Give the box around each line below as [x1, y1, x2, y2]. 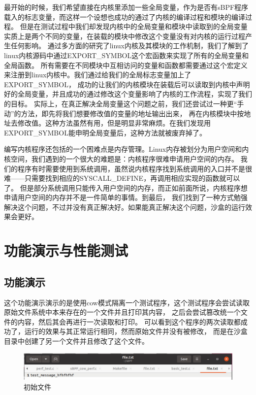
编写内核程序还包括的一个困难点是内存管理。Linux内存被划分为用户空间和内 [4, 144, 249, 154]
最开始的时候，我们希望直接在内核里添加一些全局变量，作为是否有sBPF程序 [4, 2, 249, 12]
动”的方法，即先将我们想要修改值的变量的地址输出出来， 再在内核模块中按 [4, 108, 244, 118]
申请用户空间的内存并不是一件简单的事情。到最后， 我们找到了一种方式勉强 [4, 192, 248, 202]
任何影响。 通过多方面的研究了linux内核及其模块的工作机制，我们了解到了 [10, 40, 249, 51]
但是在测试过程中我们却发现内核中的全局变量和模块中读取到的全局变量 [20, 21, 248, 32]
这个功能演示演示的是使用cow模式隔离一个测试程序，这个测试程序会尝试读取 [4, 297, 250, 307]
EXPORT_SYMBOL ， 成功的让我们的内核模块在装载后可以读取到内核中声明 [4, 79, 250, 89]
